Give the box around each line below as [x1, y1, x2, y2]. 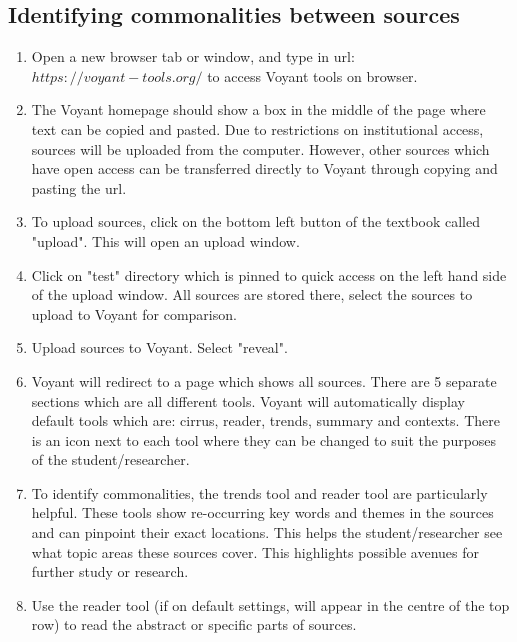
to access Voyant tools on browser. [207, 65, 418, 86]
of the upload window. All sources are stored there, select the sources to [31, 284, 473, 305]
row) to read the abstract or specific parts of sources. [31, 614, 357, 635]
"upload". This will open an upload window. [31, 230, 300, 251]
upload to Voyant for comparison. [31, 303, 237, 324]
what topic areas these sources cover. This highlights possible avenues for [31, 541, 480, 562]
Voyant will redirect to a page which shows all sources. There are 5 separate [31, 370, 497, 391]
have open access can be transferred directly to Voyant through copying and [31, 158, 498, 179]
